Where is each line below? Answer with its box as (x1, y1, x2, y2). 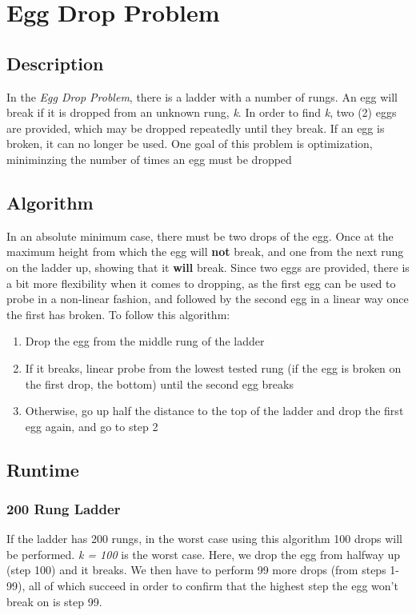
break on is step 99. (6, 593, 102, 609)
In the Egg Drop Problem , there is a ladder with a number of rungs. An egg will (6, 88, 398, 105)
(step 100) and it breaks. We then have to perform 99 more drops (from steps (6, 561, 386, 578)
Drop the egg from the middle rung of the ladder (25, 333, 265, 349)
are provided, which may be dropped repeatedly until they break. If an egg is (6, 119, 385, 136)
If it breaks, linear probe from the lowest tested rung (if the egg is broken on (25, 359, 402, 376)
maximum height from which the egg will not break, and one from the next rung (6, 243, 404, 260)
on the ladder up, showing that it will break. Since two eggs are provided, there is (6, 258, 410, 275)
